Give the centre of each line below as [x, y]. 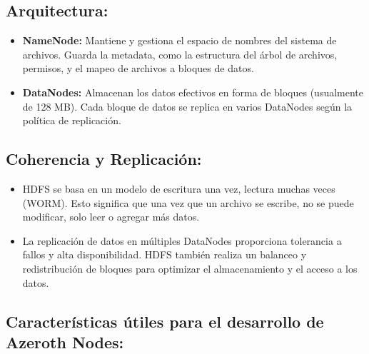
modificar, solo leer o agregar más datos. [111, 217]
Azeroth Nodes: [65, 342]
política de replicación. [72, 120]
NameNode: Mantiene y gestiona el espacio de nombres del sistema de [180, 40]
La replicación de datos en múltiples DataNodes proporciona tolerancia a [182, 240]
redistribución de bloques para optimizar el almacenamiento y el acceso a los [190, 268]
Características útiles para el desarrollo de [165, 321]
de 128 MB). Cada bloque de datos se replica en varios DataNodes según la [187, 106]
